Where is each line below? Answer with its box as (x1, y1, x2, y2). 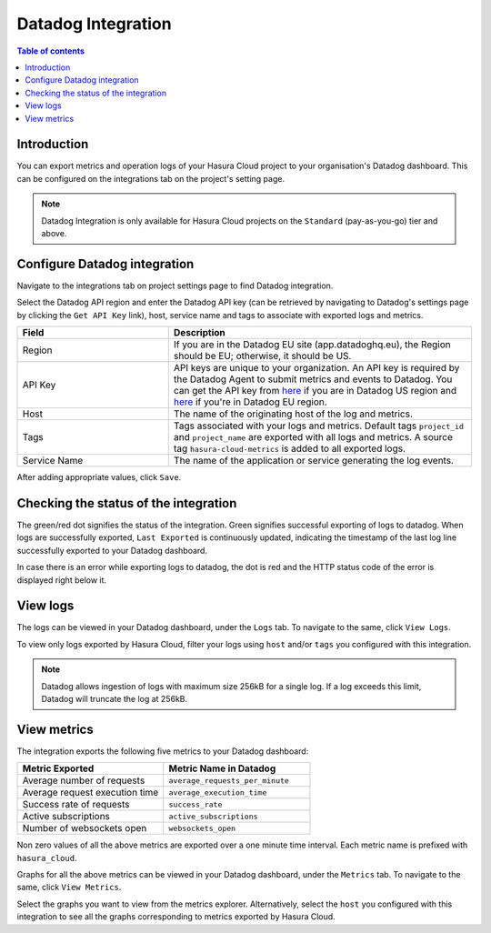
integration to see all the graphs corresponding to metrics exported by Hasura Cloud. (16, 911, 336, 922)
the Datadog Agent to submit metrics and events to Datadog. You (173, 373, 453, 386)
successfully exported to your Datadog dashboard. (16, 545, 208, 556)
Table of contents (16, 45, 85, 56)
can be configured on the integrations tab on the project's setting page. (16, 173, 286, 184)
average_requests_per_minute (168, 776, 290, 786)
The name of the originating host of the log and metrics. (173, 407, 413, 420)
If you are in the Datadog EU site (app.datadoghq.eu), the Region (173, 338, 452, 351)
